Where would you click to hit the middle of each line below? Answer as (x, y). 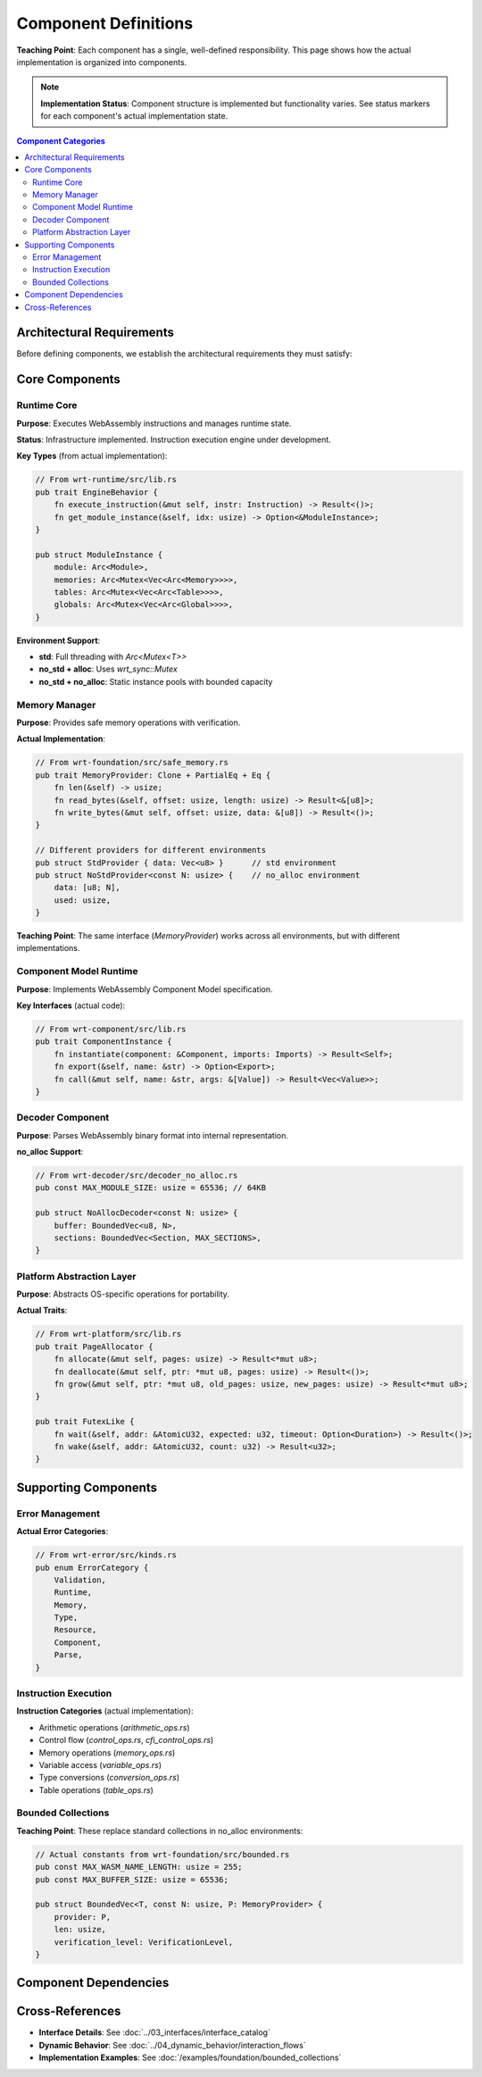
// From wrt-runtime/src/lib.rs (106, 480)
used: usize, (83, 900)
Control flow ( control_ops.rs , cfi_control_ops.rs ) (126, 1740)
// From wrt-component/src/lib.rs (111, 1029)
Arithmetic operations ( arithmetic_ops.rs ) (115, 1727)
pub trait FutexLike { (85, 1422)
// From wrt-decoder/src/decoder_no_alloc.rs (137, 1176)
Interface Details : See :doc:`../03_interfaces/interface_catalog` (155, 2032)
